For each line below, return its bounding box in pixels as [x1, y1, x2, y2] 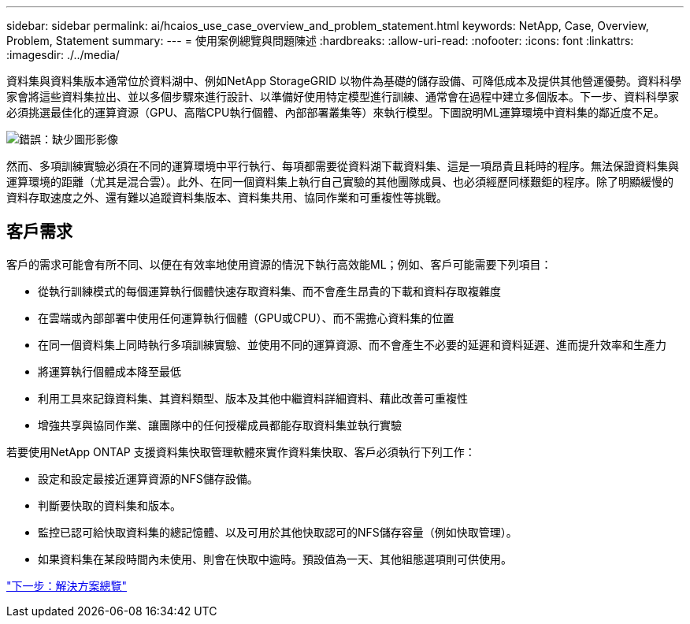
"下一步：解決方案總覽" [6, 578, 128, 592]
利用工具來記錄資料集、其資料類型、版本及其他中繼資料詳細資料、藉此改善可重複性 [38, 391, 468, 405]
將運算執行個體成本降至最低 [38, 364, 181, 378]
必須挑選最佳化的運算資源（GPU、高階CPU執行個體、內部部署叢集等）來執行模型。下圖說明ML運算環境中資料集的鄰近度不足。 [6, 106, 665, 119]
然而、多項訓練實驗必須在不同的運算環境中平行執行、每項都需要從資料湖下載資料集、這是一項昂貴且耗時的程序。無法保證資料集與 [6, 159, 679, 173]
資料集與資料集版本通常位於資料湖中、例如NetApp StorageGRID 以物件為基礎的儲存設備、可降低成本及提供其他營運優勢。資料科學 [6, 74, 681, 87]
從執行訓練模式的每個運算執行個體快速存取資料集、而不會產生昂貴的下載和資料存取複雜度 [38, 284, 501, 298]
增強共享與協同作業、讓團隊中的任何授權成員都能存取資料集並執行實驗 [38, 418, 402, 432]
